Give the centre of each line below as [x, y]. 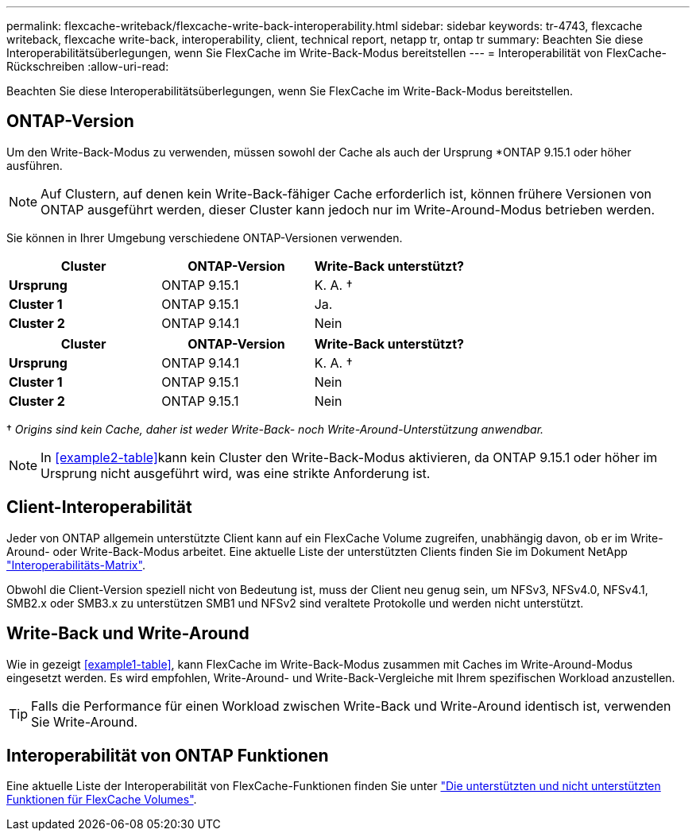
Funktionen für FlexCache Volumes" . [102, 800]
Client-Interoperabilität [99, 507]
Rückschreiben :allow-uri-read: [88, 66]
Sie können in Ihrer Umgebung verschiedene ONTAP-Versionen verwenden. [205, 237]
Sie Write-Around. [85, 721]
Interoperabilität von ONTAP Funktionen [168, 755]
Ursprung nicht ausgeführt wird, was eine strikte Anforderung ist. [236, 473]
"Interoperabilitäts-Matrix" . [76, 565]
